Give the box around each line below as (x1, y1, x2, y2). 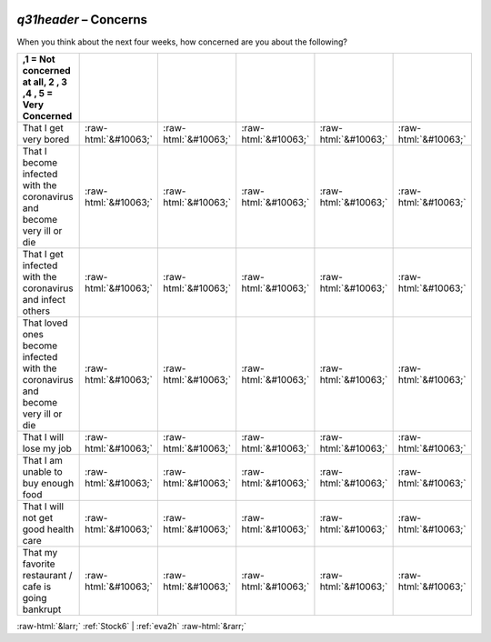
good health (22, 523, 75, 536)
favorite (22, 557, 55, 570)
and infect (22, 293, 65, 306)
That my (22, 546, 58, 558)
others (22, 305, 50, 317)
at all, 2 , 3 (22, 75, 68, 88)
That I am (22, 454, 64, 466)
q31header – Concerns (16, 12, 148, 27)
